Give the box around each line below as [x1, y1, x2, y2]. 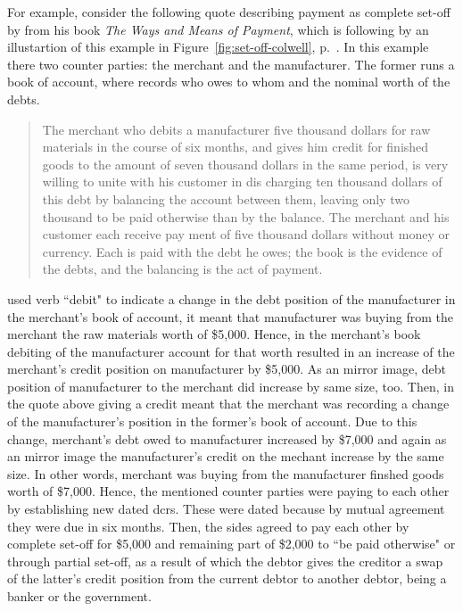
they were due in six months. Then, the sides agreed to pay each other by [7, 516, 409, 535]
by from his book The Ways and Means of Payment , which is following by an [7, 20, 429, 38]
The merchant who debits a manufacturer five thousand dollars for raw [42, 120, 431, 138]
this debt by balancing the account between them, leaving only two [42, 189, 409, 208]
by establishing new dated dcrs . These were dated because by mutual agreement [7, 500, 445, 518]
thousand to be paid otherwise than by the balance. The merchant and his [42, 207, 450, 226]
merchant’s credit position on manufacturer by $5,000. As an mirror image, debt [7, 359, 447, 378]
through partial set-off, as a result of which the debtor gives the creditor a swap [7, 551, 443, 570]
